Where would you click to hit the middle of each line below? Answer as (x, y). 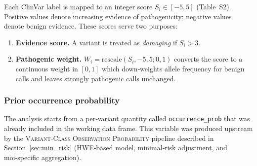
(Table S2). (214, 6)
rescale (112, 60)
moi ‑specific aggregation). (43, 157)
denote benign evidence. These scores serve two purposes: (91, 26)
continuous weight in (47, 68)
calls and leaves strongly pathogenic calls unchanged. (96, 78)
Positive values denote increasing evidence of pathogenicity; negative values (118, 16)
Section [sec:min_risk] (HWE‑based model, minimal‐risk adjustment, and (116, 148)
